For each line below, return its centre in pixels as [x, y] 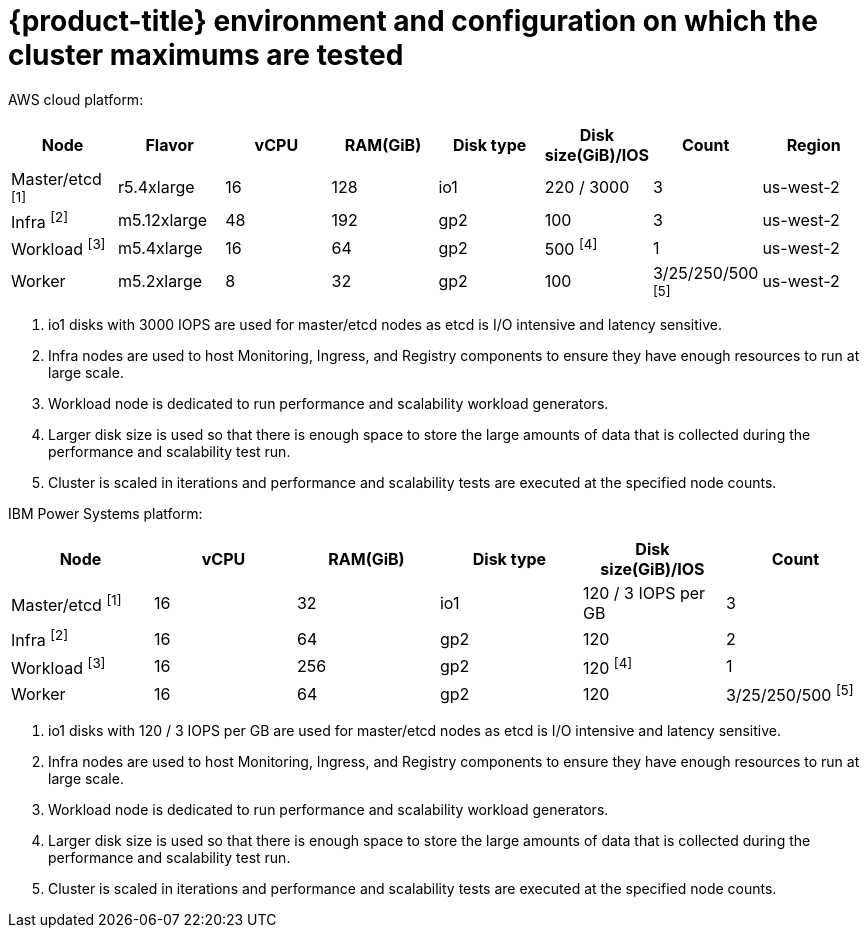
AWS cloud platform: [76, 99]
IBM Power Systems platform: [105, 514]
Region [813, 144]
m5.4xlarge [160, 247]
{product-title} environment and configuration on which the [413, 21]
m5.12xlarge [163, 220]
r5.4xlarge [156, 186]
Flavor [169, 144]
